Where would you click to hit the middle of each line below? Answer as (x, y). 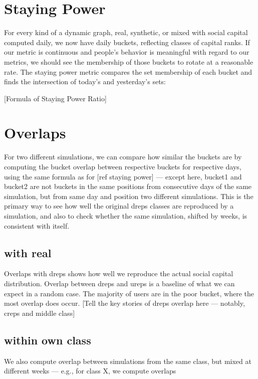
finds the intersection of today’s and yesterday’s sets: (85, 81)
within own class (48, 340)
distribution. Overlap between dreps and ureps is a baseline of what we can (119, 283)
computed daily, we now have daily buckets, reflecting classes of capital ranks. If (127, 42)
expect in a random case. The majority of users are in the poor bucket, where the (129, 293)
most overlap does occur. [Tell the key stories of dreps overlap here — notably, (124, 303)
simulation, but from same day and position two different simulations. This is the (129, 196)
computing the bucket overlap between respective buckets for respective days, (123, 166)
